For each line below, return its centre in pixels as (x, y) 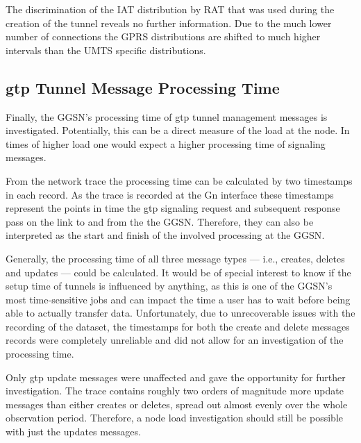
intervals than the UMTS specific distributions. (106, 50)
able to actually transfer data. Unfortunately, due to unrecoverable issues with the (180, 313)
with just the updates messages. (73, 432)
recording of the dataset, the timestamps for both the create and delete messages (178, 326)
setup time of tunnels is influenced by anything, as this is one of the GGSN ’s (169, 286)
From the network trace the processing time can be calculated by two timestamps (179, 180)
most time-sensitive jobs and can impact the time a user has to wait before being (178, 299)
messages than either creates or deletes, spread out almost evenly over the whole (177, 404)
